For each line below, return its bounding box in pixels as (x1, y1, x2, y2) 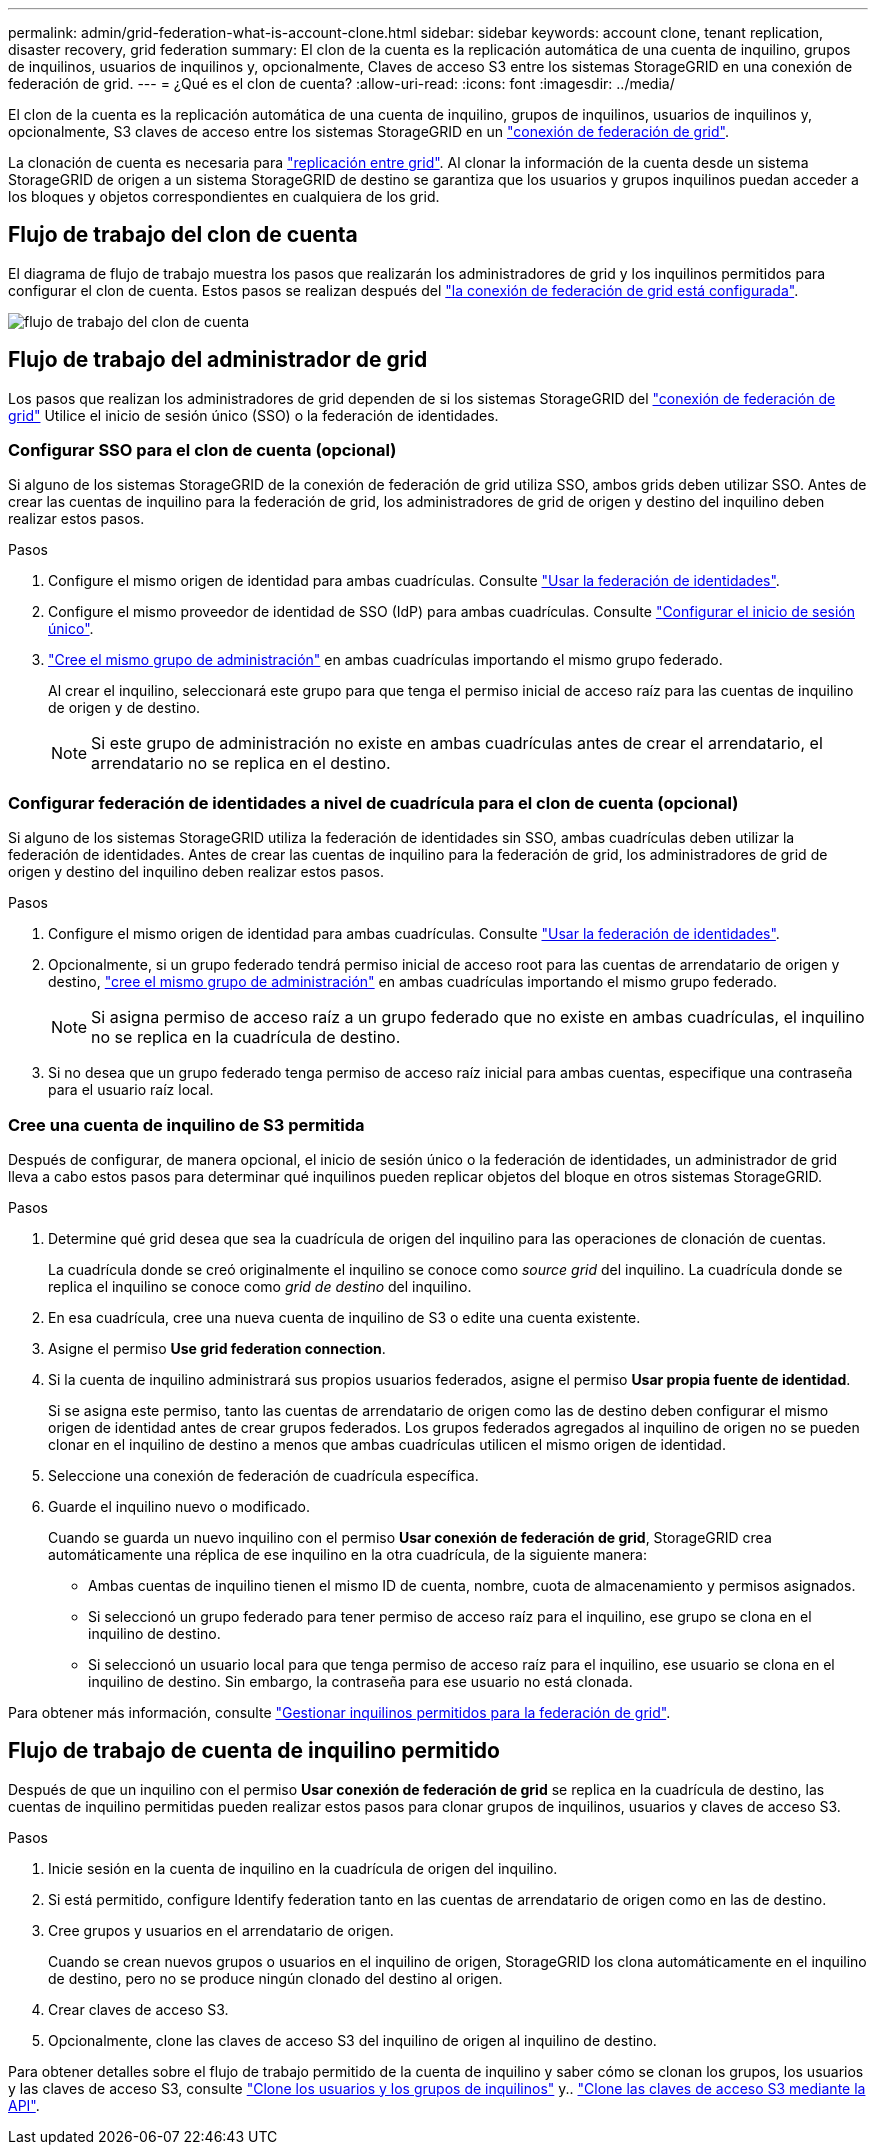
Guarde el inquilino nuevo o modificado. (48, 1497, 310, 1515)
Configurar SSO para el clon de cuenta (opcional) (8, 440, 397, 461)
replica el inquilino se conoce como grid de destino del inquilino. (48, 1277, 472, 1295)
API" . (8, 2096, 40, 2114)
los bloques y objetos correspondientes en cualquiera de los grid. (8, 188, 440, 205)
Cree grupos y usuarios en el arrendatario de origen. (48, 1921, 394, 1939)
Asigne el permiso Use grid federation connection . (48, 1339, 386, 1357)
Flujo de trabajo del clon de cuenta (8, 222, 358, 248)
